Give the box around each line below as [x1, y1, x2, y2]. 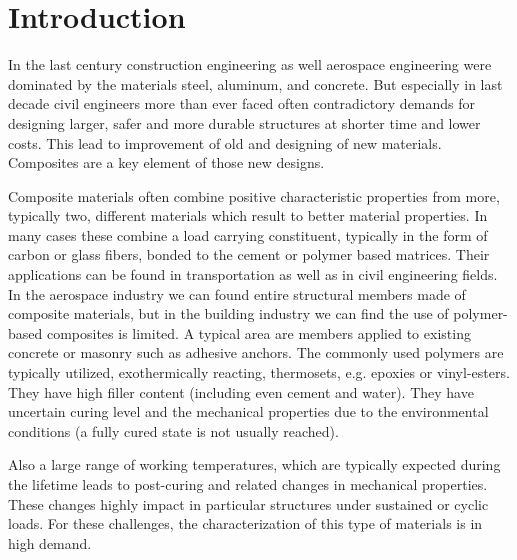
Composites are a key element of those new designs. [8, 152, 325, 173]
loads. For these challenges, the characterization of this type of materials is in [8, 513, 483, 534]
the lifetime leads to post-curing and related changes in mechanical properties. [8, 474, 488, 494]
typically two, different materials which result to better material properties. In [8, 205, 488, 226]
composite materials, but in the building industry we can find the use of [8, 303, 449, 324]
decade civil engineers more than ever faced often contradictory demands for [8, 93, 476, 114]
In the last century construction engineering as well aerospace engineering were [8, 54, 492, 75]
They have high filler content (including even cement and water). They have [8, 381, 474, 402]
